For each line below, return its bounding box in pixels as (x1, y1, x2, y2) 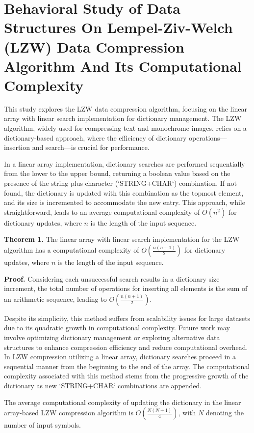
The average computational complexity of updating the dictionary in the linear (4, 397, 241, 407)
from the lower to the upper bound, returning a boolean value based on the (4, 168, 230, 178)
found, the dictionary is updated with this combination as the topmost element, (4, 187, 244, 198)
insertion (4, 142, 30, 152)
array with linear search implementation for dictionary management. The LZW (4, 113, 242, 123)
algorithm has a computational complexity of (4, 245, 139, 255)
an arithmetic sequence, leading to (4, 293, 107, 304)
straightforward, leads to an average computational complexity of (4, 206, 200, 217)
